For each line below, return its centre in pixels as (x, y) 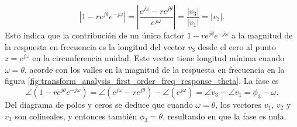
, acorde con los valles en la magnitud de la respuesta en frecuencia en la (154, 69)
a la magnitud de (262, 35)
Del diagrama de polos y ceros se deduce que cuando (99, 104)
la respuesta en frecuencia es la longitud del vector (95, 46)
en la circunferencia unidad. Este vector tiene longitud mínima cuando (158, 58)
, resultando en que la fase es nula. (225, 116)
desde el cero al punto (237, 46)
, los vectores (239, 104)
